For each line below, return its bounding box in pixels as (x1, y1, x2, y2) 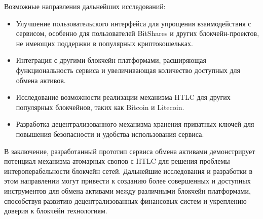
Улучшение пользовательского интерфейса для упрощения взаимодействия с (16, 18, 251, 28)
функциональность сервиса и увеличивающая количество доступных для (16, 64, 240, 75)
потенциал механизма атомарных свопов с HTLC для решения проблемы (4, 156, 230, 166)
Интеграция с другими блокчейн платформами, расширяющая (16, 55, 206, 65)
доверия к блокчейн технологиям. (4, 205, 107, 216)
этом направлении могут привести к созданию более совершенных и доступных (4, 175, 251, 186)
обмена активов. (16, 75, 66, 85)
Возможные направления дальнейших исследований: (4, 1, 166, 11)
